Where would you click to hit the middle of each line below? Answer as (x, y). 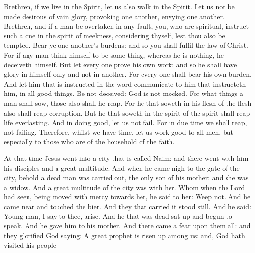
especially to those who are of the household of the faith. (89, 142)
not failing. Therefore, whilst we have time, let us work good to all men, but (119, 132)
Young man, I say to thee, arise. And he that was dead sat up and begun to (118, 216)
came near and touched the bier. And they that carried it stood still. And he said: (127, 206)
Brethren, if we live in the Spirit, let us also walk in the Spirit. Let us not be (119, 6)
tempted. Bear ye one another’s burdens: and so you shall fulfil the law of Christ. (126, 45)
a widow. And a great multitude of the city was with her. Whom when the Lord (125, 187)
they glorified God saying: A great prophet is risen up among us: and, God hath (125, 235)
